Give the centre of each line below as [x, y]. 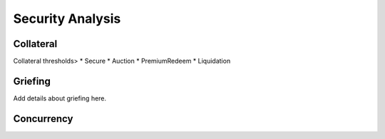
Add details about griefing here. [60, 98]
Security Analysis [67, 19]
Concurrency [43, 119]
